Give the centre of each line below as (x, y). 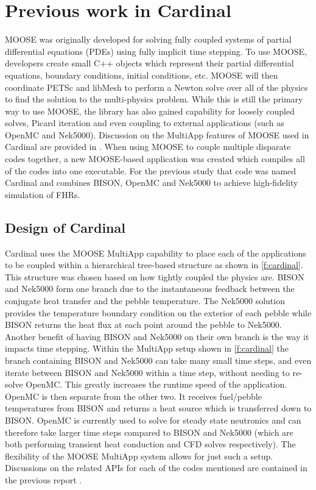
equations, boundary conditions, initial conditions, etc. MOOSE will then (142, 75)
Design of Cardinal (65, 227)
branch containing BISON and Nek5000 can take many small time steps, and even (158, 360)
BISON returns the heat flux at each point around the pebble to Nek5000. (143, 325)
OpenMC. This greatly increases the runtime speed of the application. (156, 384)
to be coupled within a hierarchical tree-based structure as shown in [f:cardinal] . (154, 265)
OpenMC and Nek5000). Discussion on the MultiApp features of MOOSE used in (157, 134)
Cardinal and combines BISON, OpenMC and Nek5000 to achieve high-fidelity (152, 183)
